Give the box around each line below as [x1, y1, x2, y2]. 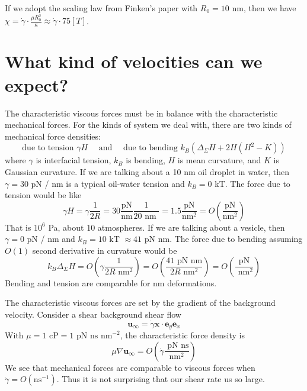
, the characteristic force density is [120, 329, 245, 341]
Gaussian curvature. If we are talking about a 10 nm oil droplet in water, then [5, 165, 289, 177]
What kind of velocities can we [5, 49, 263, 73]
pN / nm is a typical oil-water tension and [31, 177, 185, 189]
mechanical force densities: [5, 130, 101, 142]
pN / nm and [27, 232, 75, 245]
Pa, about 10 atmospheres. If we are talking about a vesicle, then [48, 221, 285, 233]
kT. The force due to [215, 177, 290, 189]
